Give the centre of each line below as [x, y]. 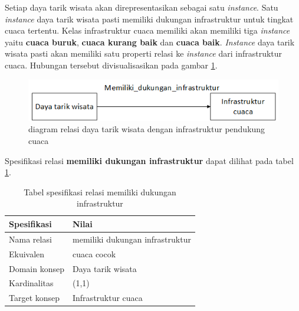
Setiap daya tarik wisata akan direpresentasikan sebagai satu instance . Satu [142, 7]
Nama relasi [30, 239]
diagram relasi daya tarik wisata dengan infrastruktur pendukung [147, 129]
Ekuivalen [27, 253]
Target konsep [34, 298]
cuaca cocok [94, 253]
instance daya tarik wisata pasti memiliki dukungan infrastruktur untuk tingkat [149, 19]
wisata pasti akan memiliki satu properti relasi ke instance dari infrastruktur [144, 53]
